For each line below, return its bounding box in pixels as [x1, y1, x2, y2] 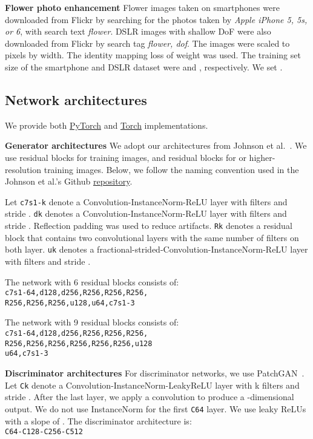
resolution [5, 163, 42, 175]
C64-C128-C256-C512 [5, 427, 83, 437]
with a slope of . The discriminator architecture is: [5, 414, 192, 427]
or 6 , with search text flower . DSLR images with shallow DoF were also [5, 25, 271, 38]
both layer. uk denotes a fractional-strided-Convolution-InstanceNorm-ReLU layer [5, 243, 308, 256]
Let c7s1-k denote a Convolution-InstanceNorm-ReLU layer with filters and [5, 195, 288, 208]
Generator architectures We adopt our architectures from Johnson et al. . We [5, 139, 307, 152]
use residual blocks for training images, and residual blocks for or [5, 151, 246, 163]
